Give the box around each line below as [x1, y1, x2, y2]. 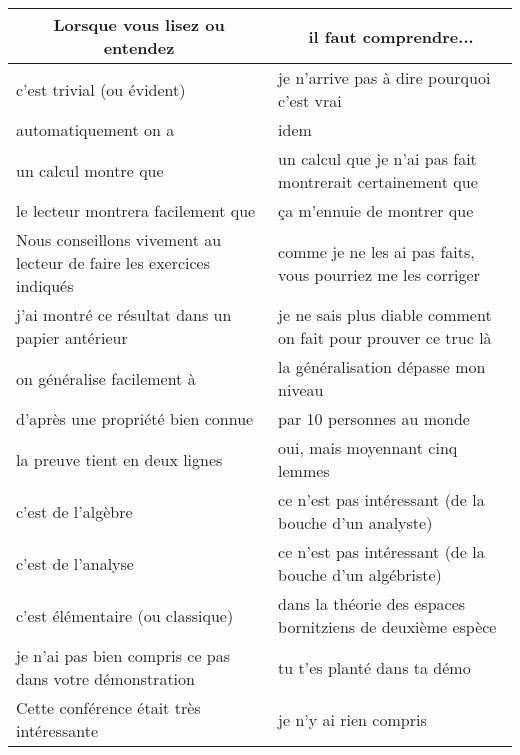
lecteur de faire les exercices [16, 251, 211, 274]
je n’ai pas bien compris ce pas [16, 644, 231, 667]
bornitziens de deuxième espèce [278, 615, 497, 638]
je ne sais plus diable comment [278, 303, 492, 326]
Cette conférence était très [16, 696, 201, 719]
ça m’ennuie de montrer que [278, 199, 474, 222]
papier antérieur [16, 326, 128, 349]
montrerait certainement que [278, 170, 478, 193]
